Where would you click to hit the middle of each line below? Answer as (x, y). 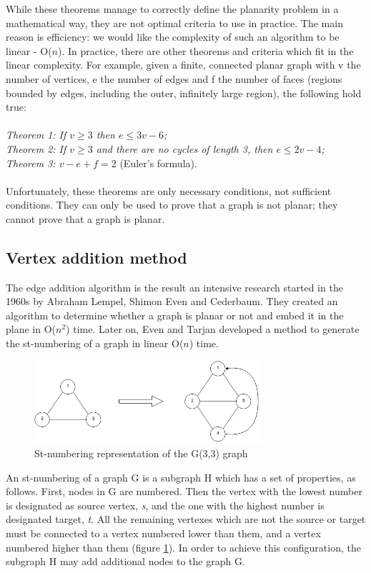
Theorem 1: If (36, 135)
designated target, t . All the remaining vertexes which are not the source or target (186, 519)
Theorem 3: (31, 163)
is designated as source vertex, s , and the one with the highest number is (165, 505)
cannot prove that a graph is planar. (85, 218)
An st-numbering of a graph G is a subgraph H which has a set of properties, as (181, 477)
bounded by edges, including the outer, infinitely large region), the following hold (184, 93)
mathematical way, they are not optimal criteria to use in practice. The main (174, 23)
